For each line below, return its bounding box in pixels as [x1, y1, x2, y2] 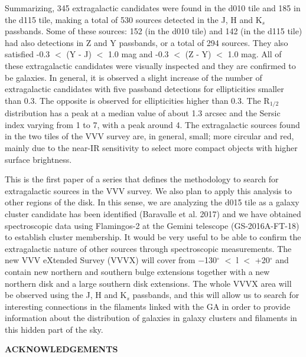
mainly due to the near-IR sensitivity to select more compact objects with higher [5, 141, 298, 153]
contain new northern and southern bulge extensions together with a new [5, 265, 270, 277]
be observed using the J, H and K [5, 289, 127, 301]
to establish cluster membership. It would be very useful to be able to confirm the [5, 231, 301, 243]
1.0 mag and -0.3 [108, 48, 169, 60]
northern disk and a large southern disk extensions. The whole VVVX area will [5, 277, 292, 289]
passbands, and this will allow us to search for [132, 289, 300, 301]
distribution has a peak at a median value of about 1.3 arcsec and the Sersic [5, 107, 281, 119]
